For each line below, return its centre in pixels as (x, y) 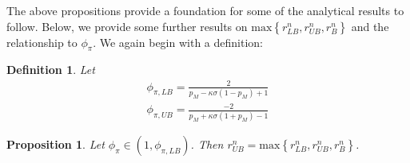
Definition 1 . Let (51, 70)
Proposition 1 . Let (56, 144)
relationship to (42, 42)
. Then (207, 144)
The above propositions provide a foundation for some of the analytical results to (205, 10)
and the (370, 26)
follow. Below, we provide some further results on (127, 26)
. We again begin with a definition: (178, 42)
